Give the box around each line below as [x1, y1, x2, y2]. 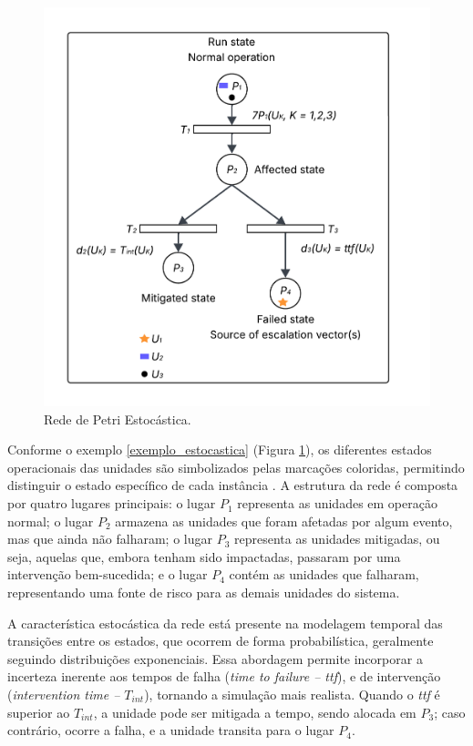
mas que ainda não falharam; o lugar [7, 529, 212, 548]
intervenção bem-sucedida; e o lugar [7, 565, 208, 584]
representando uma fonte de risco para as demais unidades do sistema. [7, 583, 400, 602]
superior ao [7, 702, 70, 721]
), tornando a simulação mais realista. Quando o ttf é [144, 685, 440, 704]
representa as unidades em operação [237, 494, 437, 513]
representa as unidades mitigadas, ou [233, 529, 440, 548]
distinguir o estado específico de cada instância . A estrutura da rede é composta [7, 475, 458, 495]
